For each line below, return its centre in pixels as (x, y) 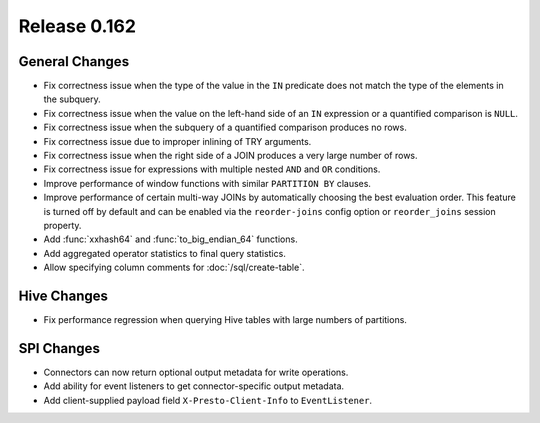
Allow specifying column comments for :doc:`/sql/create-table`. (174, 267)
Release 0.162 (77, 26)
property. (62, 225)
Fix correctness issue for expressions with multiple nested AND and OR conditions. (212, 169)
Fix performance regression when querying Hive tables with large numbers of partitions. (225, 320)
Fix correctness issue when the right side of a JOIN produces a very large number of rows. (231, 156)
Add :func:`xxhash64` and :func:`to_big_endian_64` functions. (171, 239)
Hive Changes (63, 295)
